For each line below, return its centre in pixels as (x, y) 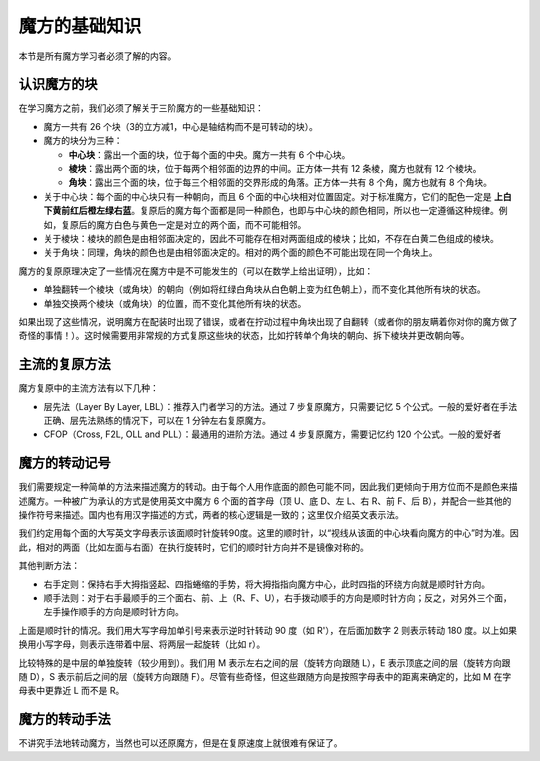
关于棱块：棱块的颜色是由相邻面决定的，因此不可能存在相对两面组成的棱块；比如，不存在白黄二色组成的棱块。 (271, 238)
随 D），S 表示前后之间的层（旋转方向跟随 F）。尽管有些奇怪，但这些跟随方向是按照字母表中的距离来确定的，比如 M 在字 (265, 676)
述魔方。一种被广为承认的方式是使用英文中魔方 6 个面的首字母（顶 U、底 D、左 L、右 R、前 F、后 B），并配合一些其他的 (265, 501)
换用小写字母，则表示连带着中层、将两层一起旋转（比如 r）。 (142, 644)
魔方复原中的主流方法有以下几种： (88, 388)
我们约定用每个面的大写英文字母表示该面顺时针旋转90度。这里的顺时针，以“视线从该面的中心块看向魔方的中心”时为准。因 (268, 533)
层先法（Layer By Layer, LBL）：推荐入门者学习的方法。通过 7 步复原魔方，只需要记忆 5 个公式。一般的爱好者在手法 (280, 406)
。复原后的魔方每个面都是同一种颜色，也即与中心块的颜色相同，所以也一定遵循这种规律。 (315, 211)
